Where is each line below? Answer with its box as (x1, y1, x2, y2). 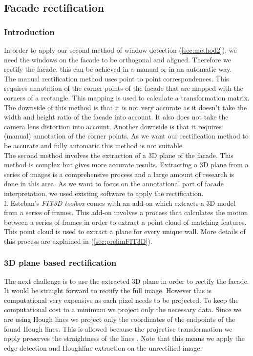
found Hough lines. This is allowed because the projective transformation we (4, 323, 232, 334)
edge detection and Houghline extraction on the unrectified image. (4, 342, 202, 353)
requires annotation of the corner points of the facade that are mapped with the (4, 83, 243, 93)
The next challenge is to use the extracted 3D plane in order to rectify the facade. (4, 276, 249, 286)
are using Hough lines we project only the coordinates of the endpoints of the (4, 314, 235, 324)
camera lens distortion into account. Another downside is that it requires (4, 121, 222, 131)
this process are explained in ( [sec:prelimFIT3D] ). (4, 236, 152, 246)
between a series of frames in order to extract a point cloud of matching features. (4, 217, 247, 227)
